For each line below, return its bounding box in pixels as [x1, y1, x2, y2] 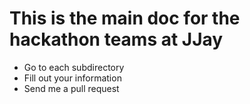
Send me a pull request [23, 82, 120, 94]
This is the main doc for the [9, 7, 241, 30]
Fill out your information [23, 72, 122, 84]
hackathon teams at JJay [9, 28, 224, 51]
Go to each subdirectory [23, 61, 125, 73]
